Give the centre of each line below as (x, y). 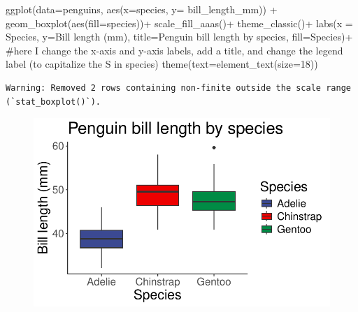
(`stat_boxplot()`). (53, 102)
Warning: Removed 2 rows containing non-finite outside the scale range (178, 88)
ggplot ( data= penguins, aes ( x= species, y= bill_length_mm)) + (142, 9)
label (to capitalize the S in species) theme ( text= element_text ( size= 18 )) (162, 64)
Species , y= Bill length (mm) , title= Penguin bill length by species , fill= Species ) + (179, 37)
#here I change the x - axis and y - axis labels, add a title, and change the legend (174, 50)
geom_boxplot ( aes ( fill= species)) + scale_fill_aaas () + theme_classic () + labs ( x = (179, 23)
